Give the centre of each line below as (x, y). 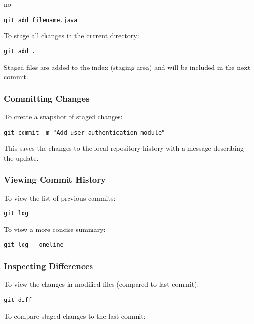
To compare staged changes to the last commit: (75, 315)
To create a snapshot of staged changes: (63, 116)
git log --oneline (34, 245)
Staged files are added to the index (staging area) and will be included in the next (127, 67)
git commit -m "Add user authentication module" (85, 132)
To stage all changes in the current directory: (71, 35)
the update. (21, 157)
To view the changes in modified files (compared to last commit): (102, 284)
